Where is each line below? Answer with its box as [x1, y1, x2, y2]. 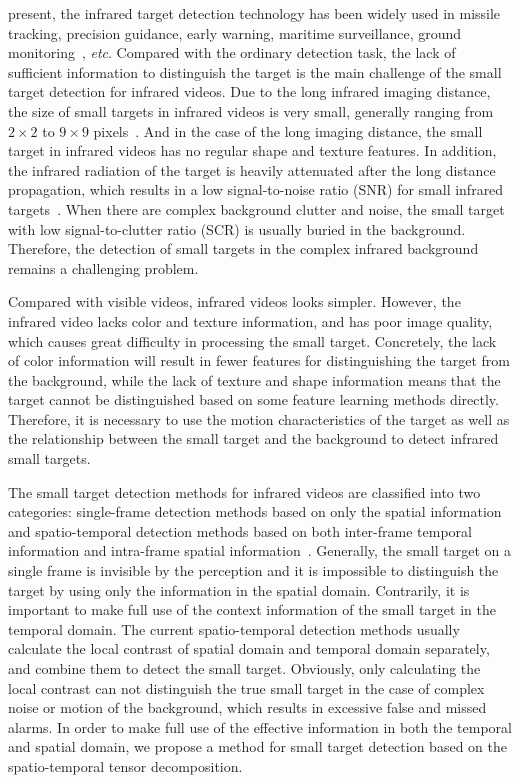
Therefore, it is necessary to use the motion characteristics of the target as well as [8, 408, 510, 429]
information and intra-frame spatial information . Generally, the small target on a [8, 540, 512, 561]
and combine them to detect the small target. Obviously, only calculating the [8, 658, 481, 678]
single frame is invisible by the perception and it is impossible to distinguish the [8, 560, 499, 581]
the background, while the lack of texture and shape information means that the [8, 369, 501, 390]
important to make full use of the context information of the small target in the [8, 599, 496, 620]
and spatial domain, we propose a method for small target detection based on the [8, 736, 507, 757]
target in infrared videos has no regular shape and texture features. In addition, [8, 140, 497, 161]
